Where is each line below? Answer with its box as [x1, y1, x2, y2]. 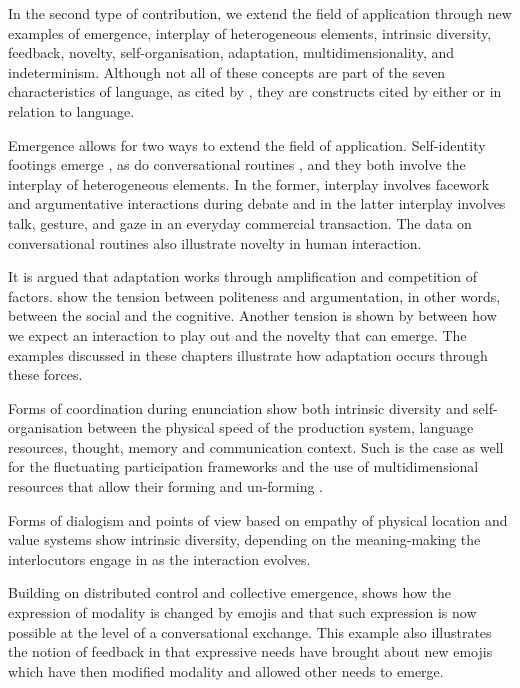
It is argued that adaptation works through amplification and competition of [8, 266, 477, 287]
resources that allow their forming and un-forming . [8, 476, 323, 497]
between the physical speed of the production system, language [87, 417, 474, 438]
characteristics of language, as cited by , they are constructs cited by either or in [8, 81, 502, 102]
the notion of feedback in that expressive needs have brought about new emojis [8, 641, 493, 662]
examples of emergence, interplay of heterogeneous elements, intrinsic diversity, [8, 22, 492, 43]
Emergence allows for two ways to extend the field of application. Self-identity [8, 134, 486, 155]
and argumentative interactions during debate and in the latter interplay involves [8, 193, 506, 214]
